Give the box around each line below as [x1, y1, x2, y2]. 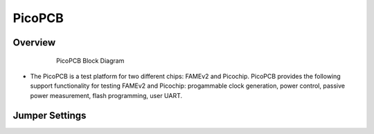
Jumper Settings [12, 109, 87, 121]
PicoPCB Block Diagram [56, 56, 125, 65]
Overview [12, 37, 56, 48]
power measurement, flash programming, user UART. [30, 91, 183, 99]
